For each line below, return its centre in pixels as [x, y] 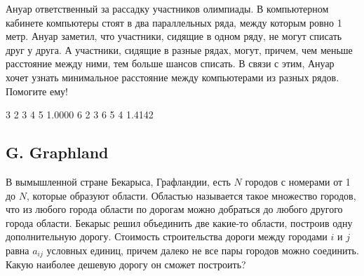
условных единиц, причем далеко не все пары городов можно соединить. [203, 250]
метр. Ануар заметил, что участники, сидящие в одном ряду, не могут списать [174, 36]
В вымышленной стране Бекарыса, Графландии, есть [118, 181]
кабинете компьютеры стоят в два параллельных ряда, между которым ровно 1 [174, 22]
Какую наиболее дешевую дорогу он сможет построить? [126, 264]
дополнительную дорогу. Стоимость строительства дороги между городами [167, 236]
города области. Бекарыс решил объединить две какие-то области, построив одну [179, 222]
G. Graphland [57, 152]
